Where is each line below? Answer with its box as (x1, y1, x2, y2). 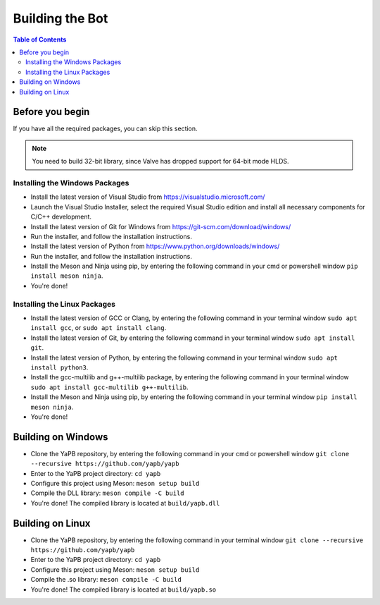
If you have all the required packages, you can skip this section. (13, 124, 198, 133)
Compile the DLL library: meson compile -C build (30, 489, 184, 497)
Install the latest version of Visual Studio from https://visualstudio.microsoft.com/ (30, 192, 265, 201)
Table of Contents (13, 35, 67, 44)
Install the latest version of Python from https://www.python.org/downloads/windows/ (30, 242, 280, 250)
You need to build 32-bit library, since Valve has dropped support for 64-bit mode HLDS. (32, 157, 289, 166)
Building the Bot (13, 11, 108, 26)
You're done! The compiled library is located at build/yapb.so (30, 585, 217, 594)
